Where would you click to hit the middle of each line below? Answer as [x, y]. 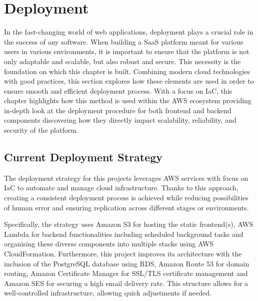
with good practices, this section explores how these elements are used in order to [129, 81]
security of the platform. [41, 130]
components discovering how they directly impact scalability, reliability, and [120, 120]
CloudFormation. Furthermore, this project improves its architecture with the [123, 254]
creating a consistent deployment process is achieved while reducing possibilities [126, 198]
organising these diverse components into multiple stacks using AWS [109, 244]
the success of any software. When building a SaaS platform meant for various [124, 41]
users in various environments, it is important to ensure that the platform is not [127, 51]
